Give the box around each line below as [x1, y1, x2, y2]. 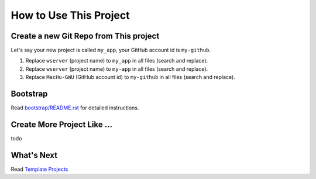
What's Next [11, 150, 58, 160]
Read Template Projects [11, 166, 68, 173]
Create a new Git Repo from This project [11, 31, 160, 41]
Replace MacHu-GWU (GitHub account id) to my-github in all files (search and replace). [25, 74, 235, 81]
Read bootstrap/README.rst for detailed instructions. [11, 104, 139, 111]
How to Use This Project [11, 9, 130, 22]
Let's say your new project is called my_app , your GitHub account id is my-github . [11, 47, 211, 54]
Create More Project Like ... [11, 119, 112, 129]
